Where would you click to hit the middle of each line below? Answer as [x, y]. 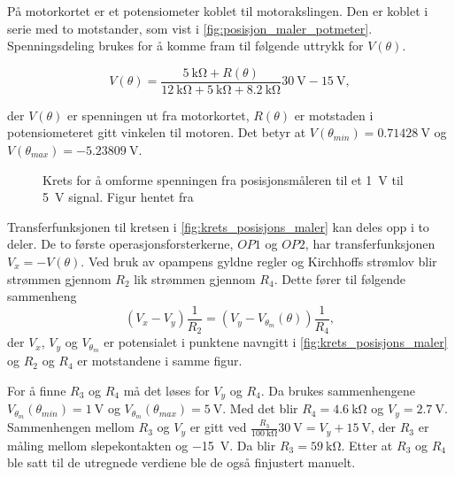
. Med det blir [260, 408]
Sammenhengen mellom [71, 427]
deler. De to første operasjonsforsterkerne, [120, 244]
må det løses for [166, 390]
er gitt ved [218, 427]
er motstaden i [334, 115]
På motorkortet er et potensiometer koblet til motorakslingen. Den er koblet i [218, 11]
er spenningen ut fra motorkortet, [158, 115]
